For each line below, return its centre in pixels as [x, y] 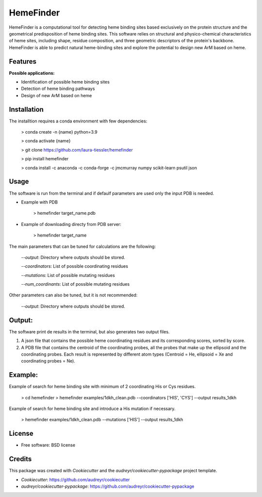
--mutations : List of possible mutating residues [68, 275]
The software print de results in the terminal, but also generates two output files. [89, 332]
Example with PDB [40, 202]
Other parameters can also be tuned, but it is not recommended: [73, 295]
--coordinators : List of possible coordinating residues [75, 266]
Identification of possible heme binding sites [65, 82]
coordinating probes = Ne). [48, 361]
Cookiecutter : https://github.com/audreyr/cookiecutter [75, 480]
